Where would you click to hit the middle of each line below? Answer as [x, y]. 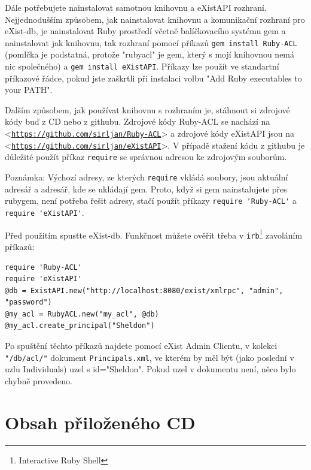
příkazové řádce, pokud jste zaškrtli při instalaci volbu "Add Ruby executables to [153, 78]
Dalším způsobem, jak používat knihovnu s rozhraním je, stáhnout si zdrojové [147, 109]
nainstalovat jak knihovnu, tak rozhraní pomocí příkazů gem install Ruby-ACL [151, 42]
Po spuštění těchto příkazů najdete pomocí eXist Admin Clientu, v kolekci [141, 346]
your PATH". [29, 90]
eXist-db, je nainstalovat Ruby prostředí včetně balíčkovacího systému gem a [145, 31]
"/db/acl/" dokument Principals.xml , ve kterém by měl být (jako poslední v [150, 357]
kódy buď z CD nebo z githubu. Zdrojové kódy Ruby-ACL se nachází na [138, 121]
